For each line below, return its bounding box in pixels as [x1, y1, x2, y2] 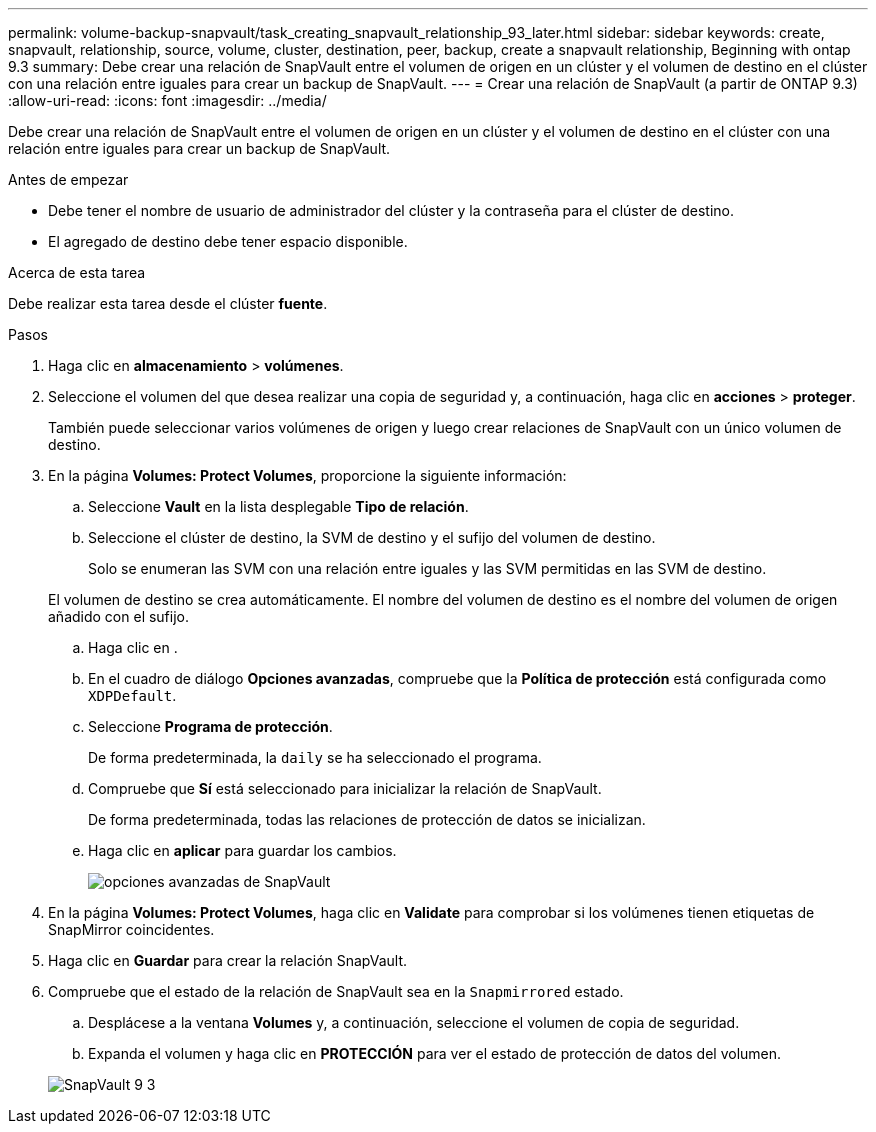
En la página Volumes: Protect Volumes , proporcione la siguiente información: [48, 467, 567, 484]
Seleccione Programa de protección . [88, 718, 333, 735]
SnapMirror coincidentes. [48, 921, 215, 938]
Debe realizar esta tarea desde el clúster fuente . [8, 295, 328, 312]
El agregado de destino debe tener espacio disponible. [48, 233, 408, 250]
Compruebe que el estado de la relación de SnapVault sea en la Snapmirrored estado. [48, 983, 624, 1000]
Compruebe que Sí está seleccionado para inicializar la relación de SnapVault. [88, 780, 602, 797]
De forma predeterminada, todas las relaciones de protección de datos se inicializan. [88, 811, 646, 828]
